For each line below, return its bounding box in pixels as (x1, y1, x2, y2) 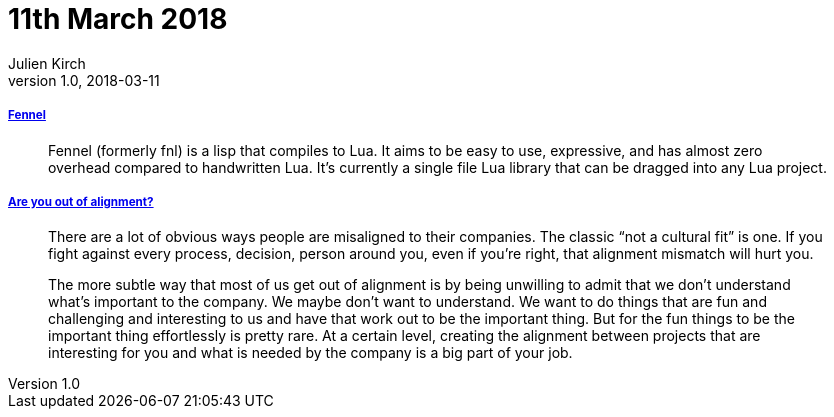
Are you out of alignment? (8, 194, 154, 209)
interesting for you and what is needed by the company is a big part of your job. (48, 344, 573, 362)
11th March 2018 (8, 2, 228, 36)
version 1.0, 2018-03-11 (8, 71, 160, 89)
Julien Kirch (8, 54, 86, 72)
